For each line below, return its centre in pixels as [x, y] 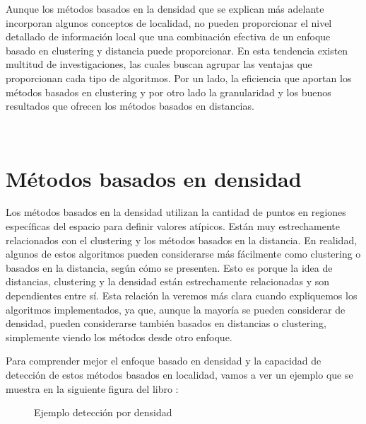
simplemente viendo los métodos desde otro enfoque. [119, 337]
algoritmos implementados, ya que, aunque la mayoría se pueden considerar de [176, 309]
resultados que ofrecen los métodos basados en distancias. [130, 106]
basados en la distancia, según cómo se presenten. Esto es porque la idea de [169, 267]
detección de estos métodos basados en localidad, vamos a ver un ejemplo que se [179, 374]
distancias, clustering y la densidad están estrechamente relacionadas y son [168, 281]
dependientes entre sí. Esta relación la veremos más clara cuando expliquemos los [182, 296]
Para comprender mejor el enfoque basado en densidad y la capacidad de [164, 361]
